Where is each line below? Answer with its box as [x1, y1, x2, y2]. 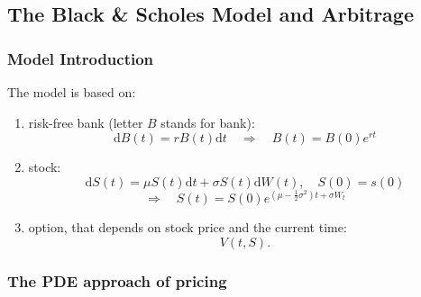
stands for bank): [160, 112, 255, 131]
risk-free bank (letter [28, 112, 143, 131]
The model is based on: [7, 83, 136, 101]
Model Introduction [7, 47, 154, 69]
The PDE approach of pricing [7, 269, 227, 292]
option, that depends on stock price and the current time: [28, 218, 347, 237]
